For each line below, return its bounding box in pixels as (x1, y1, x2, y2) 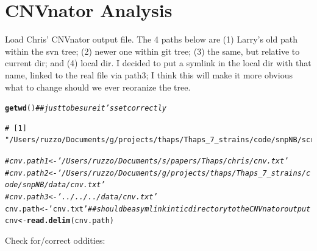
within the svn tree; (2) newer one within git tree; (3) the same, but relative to (5, 44, 300, 57)
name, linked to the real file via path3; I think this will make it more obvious (5, 68, 293, 81)
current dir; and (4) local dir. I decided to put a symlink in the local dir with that (5, 57, 312, 69)
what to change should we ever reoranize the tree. (5, 80, 191, 93)
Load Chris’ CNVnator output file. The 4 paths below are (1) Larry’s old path (5, 33, 297, 46)
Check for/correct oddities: (5, 233, 105, 246)
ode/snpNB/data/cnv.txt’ (5, 181, 105, 190)
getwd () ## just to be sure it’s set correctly (5, 104, 166, 113)
